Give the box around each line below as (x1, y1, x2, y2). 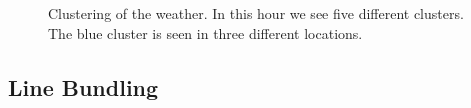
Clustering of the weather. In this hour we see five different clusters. (48, 3, 464, 23)
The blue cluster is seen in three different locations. (48, 22, 363, 43)
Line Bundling (8, 71, 159, 102)
